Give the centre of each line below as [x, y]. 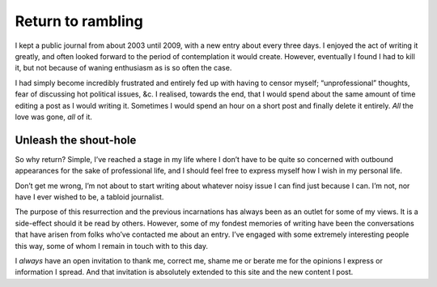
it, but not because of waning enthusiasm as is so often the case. [123, 68]
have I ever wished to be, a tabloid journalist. [89, 197]
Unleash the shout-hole [76, 140]
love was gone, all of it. [54, 117]
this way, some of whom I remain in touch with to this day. [111, 246]
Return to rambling [79, 21]
